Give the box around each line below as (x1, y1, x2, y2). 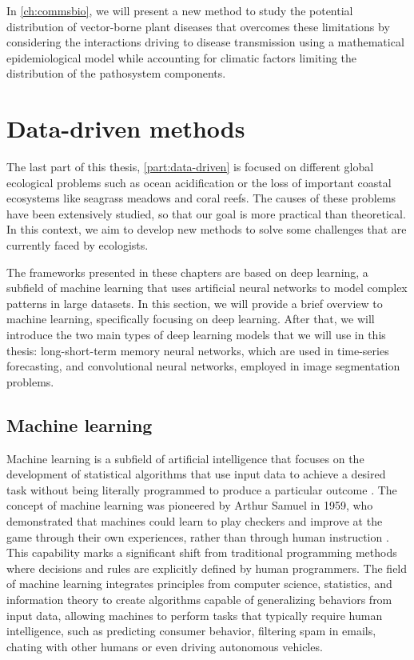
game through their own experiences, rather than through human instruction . (6, 528, 389, 545)
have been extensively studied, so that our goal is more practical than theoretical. (6, 205, 406, 222)
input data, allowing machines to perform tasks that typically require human (6, 606, 383, 623)
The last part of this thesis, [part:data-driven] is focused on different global (6, 158, 374, 175)
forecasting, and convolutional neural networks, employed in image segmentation (6, 358, 400, 374)
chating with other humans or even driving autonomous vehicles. (6, 638, 323, 654)
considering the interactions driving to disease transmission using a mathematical (6, 34, 404, 50)
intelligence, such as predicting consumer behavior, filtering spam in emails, (6, 622, 376, 639)
